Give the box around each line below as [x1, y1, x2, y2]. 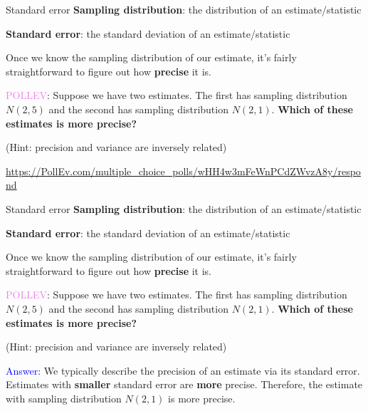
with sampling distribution [6, 390, 122, 405]
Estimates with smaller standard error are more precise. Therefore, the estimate [6, 377, 363, 392]
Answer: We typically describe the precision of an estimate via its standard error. [6, 363, 360, 378]
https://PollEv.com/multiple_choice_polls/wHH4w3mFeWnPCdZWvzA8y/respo [6, 163, 361, 178]
